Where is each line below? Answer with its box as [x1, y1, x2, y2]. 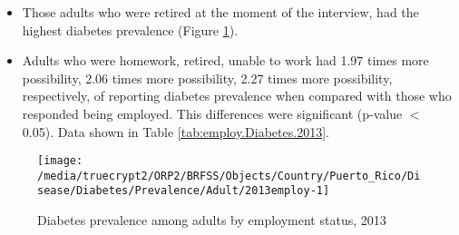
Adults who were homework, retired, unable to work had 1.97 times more [22, 51, 429, 70]
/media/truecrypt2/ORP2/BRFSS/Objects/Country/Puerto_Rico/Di [37, 169, 421, 182]
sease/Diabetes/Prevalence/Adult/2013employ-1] [37, 184, 330, 198]
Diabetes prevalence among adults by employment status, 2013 [37, 211, 386, 230]
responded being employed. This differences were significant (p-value [22, 103, 403, 122]
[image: [37, 154, 83, 168]
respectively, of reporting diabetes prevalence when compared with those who [22, 86, 452, 105]
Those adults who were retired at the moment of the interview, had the [22, 3, 419, 21]
